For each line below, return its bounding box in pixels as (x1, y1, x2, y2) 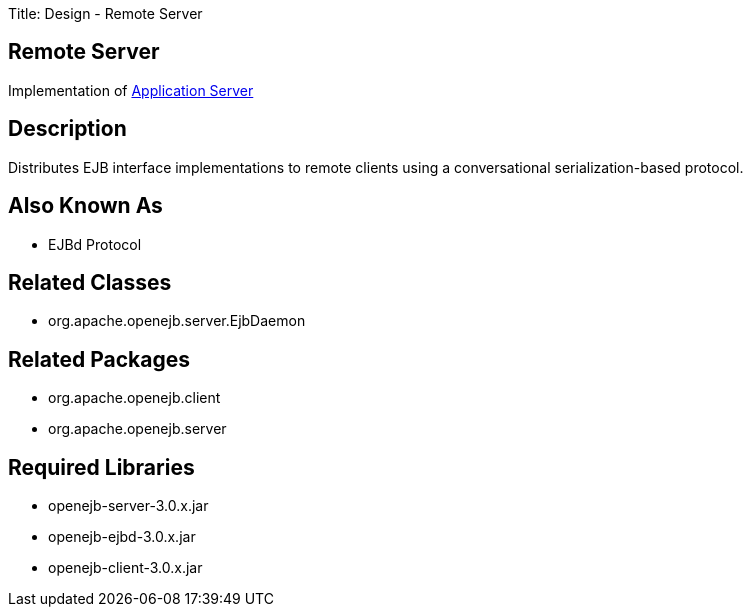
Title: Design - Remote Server (8, 5, 203, 22)
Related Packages (8, 346, 190, 372)
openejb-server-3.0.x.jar (48, 497, 209, 515)
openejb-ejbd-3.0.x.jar (48, 528, 196, 546)
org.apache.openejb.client (48, 389, 221, 407)
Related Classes (8, 269, 172, 295)
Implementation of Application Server (8, 81, 254, 99)
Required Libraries (8, 454, 195, 480)
